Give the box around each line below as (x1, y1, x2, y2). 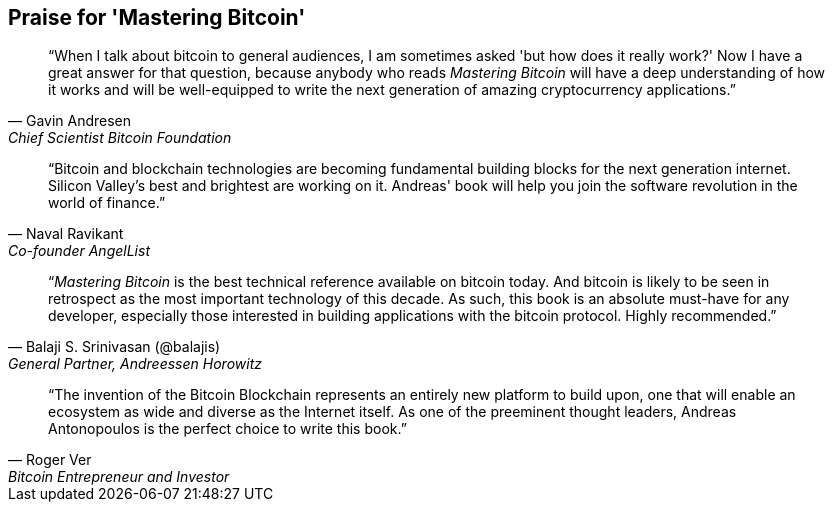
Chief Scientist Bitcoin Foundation (8, 129, 232, 147)
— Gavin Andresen (8, 112, 132, 130)
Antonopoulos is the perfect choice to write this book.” (48, 420, 407, 438)
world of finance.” (48, 194, 166, 212)
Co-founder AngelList (8, 242, 150, 260)
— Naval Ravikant (8, 225, 124, 243)
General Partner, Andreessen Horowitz (8, 355, 262, 373)
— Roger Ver (8, 451, 92, 469)
